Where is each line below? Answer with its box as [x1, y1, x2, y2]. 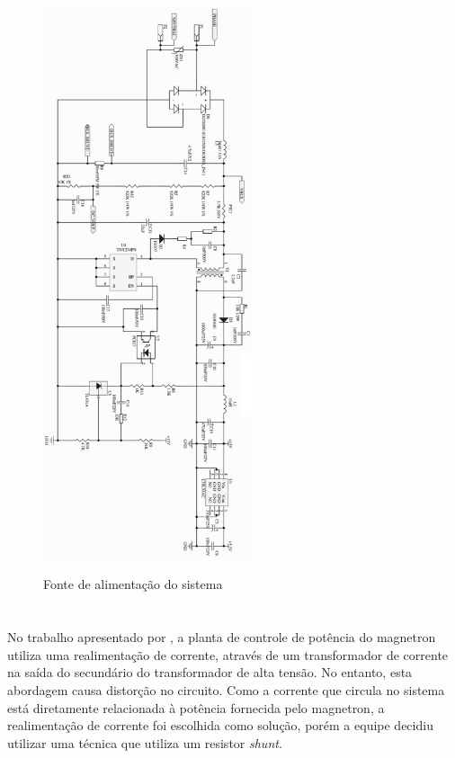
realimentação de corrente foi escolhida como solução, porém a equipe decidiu [7, 716, 433, 735]
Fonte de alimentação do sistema [43, 575, 223, 593]
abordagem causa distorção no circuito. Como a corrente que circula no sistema [7, 680, 445, 699]
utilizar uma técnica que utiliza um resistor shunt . [7, 733, 282, 752]
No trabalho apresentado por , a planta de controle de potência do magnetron [7, 628, 436, 647]
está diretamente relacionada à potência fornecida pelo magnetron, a [7, 698, 385, 717]
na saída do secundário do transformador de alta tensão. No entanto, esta [7, 663, 413, 682]
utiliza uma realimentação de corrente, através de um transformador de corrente [7, 645, 449, 664]
